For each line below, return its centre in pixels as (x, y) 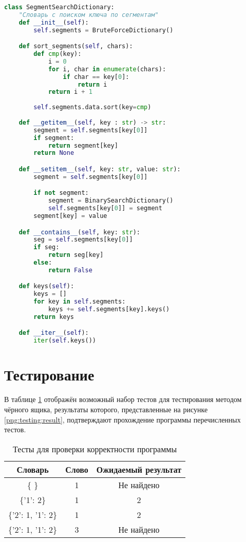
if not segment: (61, 193)
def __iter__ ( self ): (54, 333)
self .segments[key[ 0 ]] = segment (105, 208)
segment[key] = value (70, 216)
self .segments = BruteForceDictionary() (103, 30)
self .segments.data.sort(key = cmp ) (92, 107)
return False (70, 270)
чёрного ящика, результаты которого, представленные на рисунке (106, 409)
